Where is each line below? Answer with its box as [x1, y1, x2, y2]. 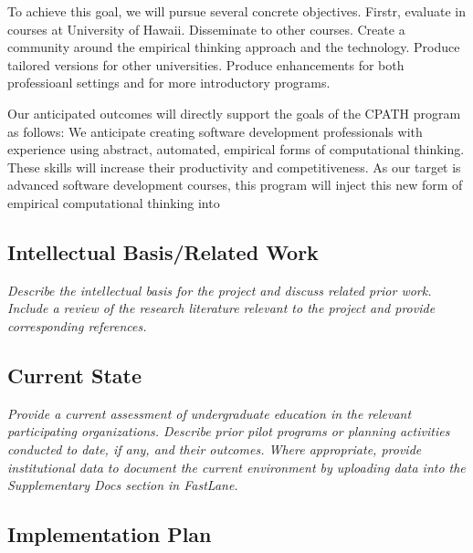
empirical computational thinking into [7, 193, 220, 212]
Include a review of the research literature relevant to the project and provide [7, 298, 436, 318]
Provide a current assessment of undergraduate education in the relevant [7, 403, 412, 423]
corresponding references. [7, 316, 147, 335]
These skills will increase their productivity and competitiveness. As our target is [7, 157, 461, 176]
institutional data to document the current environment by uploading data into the [7, 457, 466, 476]
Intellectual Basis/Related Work [7, 237, 319, 266]
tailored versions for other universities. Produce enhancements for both [7, 55, 405, 74]
